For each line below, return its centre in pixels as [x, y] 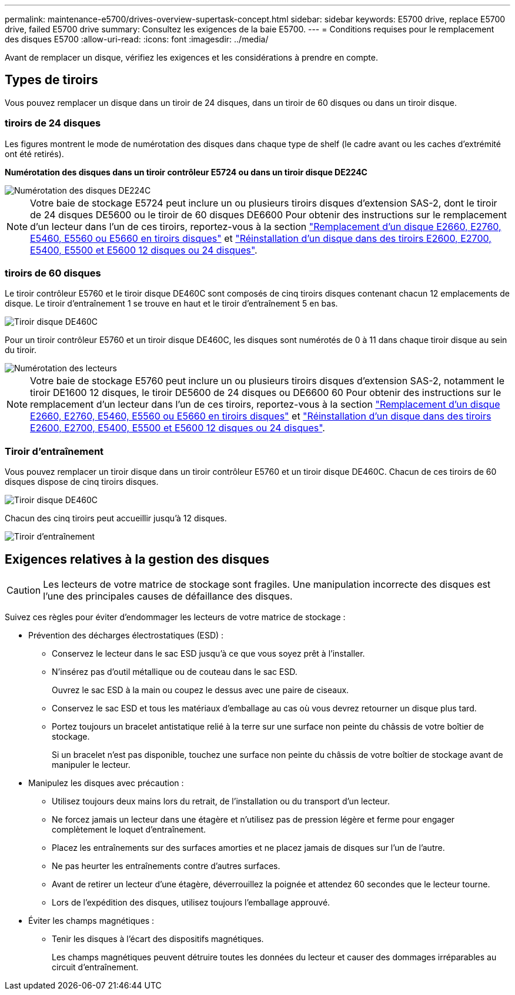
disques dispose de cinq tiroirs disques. [82, 482]
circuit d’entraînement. [95, 967]
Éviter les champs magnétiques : [91, 920]
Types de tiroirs [51, 80]
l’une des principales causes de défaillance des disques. [168, 596]
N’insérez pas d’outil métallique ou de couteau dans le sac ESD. [175, 671]
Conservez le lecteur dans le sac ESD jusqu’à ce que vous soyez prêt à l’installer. [208, 653]
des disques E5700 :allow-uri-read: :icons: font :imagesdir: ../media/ [137, 39]
